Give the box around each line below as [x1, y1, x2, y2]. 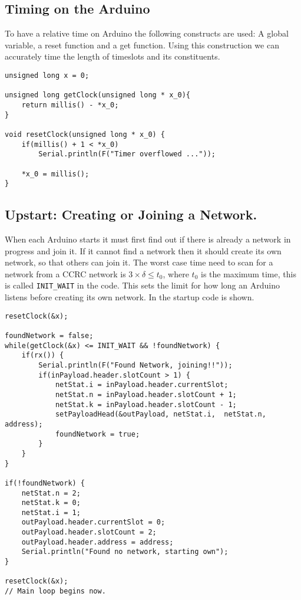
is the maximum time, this [200, 267, 296, 280]
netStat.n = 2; [21, 488, 81, 497]
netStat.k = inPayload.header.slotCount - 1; [55, 400, 237, 409]
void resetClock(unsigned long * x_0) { [5, 130, 166, 139]
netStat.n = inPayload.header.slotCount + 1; [55, 390, 237, 399]
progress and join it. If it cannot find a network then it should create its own [5, 244, 282, 257]
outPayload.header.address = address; [21, 537, 174, 546]
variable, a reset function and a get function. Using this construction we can [5, 38, 279, 51]
